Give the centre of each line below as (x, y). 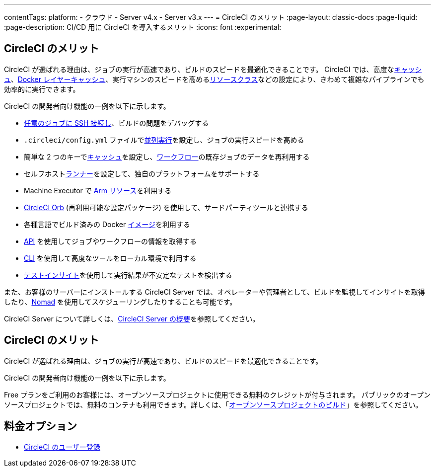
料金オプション (40, 426)
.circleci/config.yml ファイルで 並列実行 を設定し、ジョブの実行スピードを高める (164, 140)
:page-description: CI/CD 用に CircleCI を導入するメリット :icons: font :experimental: (143, 27)
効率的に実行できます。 (42, 89)
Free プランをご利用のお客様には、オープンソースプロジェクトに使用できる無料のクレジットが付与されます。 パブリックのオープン (217, 394)
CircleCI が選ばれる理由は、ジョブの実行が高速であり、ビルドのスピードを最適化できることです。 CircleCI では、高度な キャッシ (213, 69)
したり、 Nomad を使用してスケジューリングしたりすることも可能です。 (120, 302)
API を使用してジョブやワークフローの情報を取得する (110, 241)
